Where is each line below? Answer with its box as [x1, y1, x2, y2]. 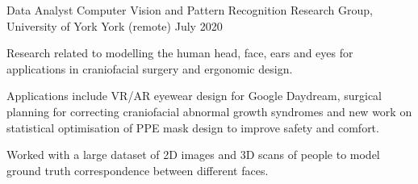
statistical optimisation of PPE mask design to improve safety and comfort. [6, 119, 379, 136]
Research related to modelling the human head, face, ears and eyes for [6, 44, 353, 61]
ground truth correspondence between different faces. [6, 161, 269, 178]
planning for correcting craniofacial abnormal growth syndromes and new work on [6, 102, 412, 119]
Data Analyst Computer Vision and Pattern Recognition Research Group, [6, 2, 373, 18]
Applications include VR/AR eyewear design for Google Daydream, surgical [6, 87, 382, 104]
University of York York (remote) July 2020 [6, 17, 223, 34]
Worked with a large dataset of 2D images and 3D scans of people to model [6, 146, 380, 163]
